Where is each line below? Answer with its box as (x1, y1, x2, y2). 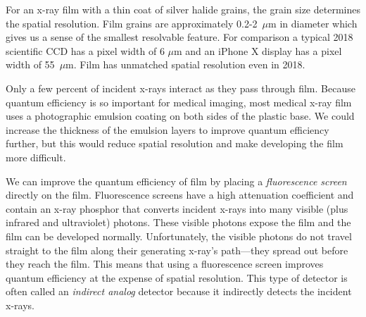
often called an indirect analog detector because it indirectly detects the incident (6, 284, 352, 299)
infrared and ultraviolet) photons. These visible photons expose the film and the (6, 215, 351, 230)
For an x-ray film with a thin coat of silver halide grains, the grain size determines (6, 2, 360, 16)
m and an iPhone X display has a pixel (174, 43, 342, 58)
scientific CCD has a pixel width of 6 (6, 43, 165, 58)
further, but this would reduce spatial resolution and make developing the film (6, 136, 343, 151)
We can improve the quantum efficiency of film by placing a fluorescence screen (6, 173, 347, 188)
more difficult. (6, 149, 66, 164)
